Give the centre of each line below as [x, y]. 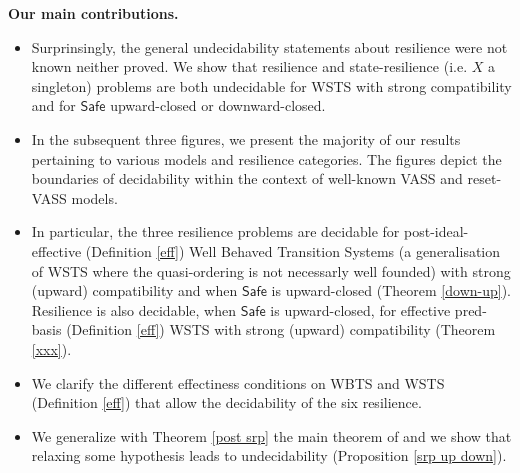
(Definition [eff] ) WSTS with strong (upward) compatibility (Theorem [281, 329]
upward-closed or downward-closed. [218, 105]
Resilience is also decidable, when [133, 309]
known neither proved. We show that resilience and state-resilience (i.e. [249, 66]
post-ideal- [436, 231]
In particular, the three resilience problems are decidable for [215, 231]
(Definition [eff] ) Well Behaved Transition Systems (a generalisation [293, 250]
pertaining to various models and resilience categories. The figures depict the [266, 158]
